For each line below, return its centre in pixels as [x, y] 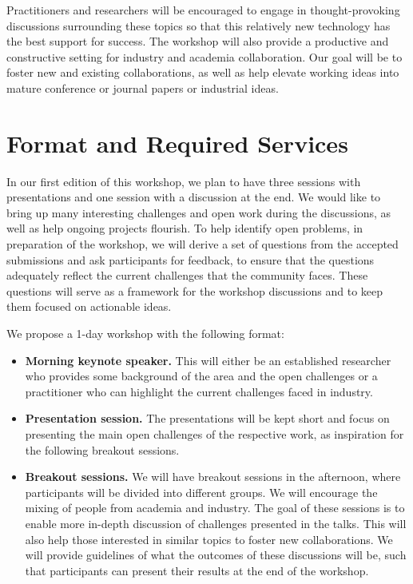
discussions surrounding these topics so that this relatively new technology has [199, 25]
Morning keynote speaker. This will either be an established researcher [208, 360]
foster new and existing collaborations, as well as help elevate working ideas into [203, 72]
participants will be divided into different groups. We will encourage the [201, 492]
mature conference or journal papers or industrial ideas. [143, 87]
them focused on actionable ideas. [89, 306]
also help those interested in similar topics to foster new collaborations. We [209, 539]
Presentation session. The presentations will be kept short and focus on [207, 418]
